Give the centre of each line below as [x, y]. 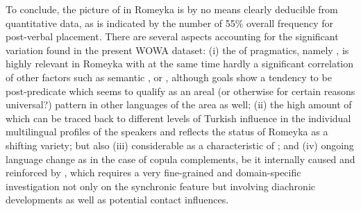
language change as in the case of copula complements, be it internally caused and [180, 159]
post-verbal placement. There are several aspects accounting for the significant [172, 36]
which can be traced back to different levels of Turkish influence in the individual [178, 118]
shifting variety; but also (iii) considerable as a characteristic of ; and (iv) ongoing [180, 145]
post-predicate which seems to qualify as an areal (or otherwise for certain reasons [180, 91]
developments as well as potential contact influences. [117, 200]
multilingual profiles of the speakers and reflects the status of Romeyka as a [167, 132]
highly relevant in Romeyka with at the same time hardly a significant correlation [180, 64]
